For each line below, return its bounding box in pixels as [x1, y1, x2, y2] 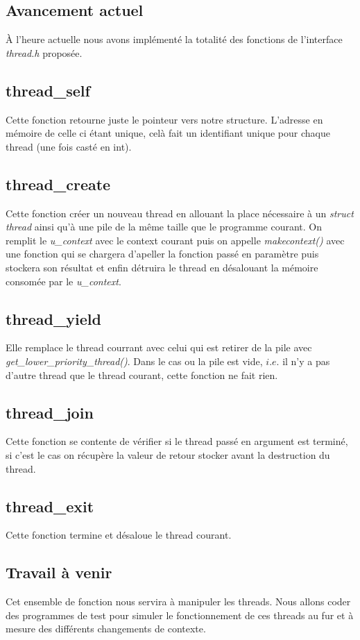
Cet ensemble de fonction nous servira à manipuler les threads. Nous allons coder [6, 594, 351, 609]
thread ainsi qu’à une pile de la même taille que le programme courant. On [6, 219, 323, 234]
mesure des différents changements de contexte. [6, 621, 206, 636]
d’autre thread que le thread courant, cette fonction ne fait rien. [6, 367, 278, 382]
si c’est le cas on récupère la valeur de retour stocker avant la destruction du [6, 447, 330, 462]
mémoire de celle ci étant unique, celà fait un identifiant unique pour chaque [6, 126, 330, 140]
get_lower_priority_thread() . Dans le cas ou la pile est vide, [6, 353, 263, 368]
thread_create [6, 173, 111, 194]
